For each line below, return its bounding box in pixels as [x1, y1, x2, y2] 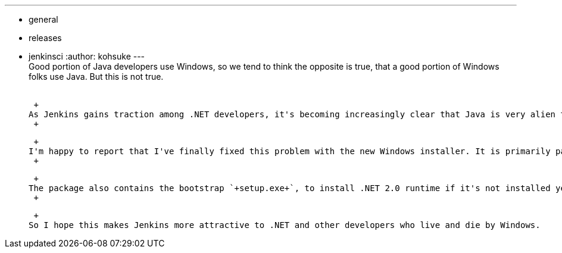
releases [29, 33, 62, 43]
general [29, 14, 58, 24]
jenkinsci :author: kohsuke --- [29, 51, 145, 61]
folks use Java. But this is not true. [29, 71, 164, 82]
